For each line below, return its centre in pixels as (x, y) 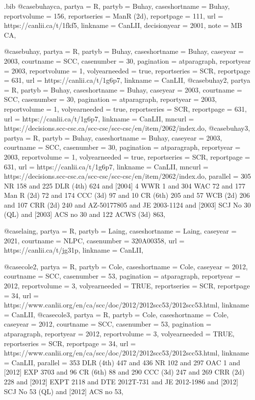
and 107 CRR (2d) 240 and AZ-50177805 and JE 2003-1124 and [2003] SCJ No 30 (127, 204)
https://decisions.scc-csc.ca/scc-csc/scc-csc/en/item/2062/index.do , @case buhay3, (127, 128)
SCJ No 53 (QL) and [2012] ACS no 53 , (64, 391)
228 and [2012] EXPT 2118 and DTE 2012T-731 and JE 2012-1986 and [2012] (121, 381)
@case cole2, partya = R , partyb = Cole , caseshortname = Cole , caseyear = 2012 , (126, 266)
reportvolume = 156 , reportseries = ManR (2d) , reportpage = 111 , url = (114, 15)
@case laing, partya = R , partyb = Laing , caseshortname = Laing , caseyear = (120, 231)
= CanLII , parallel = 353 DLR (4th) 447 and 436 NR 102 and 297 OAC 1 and (122, 362)
